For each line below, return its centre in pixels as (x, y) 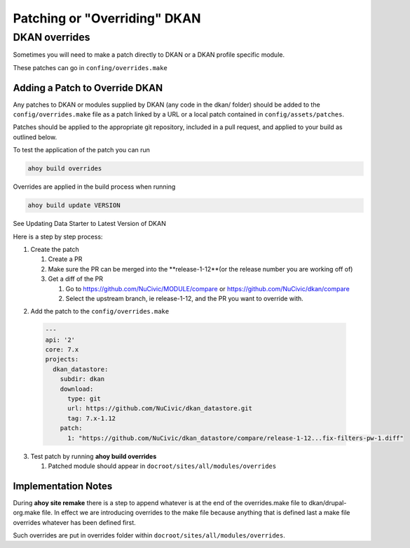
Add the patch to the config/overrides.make (100, 312)
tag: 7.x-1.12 (91, 418)
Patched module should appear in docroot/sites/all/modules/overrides (162, 466)
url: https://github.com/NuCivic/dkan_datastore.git (160, 408)
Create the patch (55, 249)
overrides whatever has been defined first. (74, 522)
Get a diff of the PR (76, 279)
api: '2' (60, 340)
